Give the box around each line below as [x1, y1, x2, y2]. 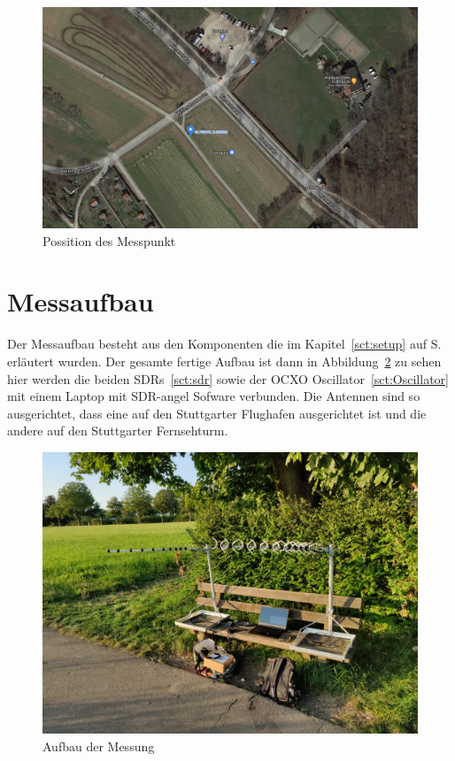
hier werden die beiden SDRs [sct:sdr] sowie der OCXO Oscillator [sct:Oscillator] [7, 369, 449, 388]
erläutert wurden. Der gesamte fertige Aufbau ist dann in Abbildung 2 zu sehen [7, 352, 442, 370]
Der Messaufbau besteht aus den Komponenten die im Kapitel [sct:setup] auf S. [7, 334, 442, 353]
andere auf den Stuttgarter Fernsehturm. [7, 421, 228, 440]
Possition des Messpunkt [42, 231, 176, 250]
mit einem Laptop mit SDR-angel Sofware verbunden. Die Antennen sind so [7, 387, 420, 405]
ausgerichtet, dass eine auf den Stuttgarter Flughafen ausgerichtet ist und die [7, 404, 427, 422]
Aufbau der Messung [42, 736, 155, 755]
